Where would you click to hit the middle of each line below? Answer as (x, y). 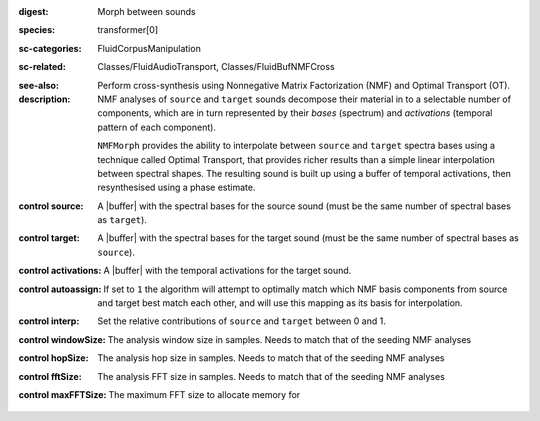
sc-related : (42, 67)
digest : (33, 11)
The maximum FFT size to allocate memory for (204, 394)
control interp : (49, 321)
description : (44, 99)
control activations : (60, 271)
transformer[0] (128, 30)
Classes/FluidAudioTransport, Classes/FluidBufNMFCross (216, 67)
